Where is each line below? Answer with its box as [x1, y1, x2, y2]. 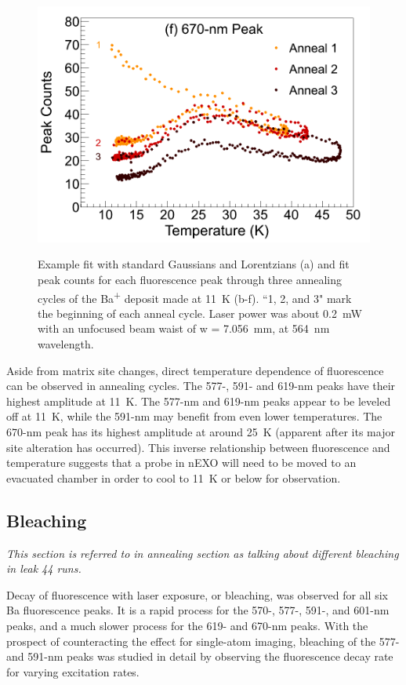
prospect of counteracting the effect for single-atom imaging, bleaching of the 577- [6, 632, 400, 649]
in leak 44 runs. [6, 560, 82, 577]
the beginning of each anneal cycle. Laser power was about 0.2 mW [38, 304, 362, 321]
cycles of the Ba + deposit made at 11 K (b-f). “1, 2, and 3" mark [38, 287, 352, 306]
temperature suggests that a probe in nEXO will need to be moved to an [6, 454, 357, 471]
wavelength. [38, 336, 94, 352]
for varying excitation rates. [6, 663, 140, 680]
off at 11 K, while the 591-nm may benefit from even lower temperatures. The [6, 408, 382, 424]
